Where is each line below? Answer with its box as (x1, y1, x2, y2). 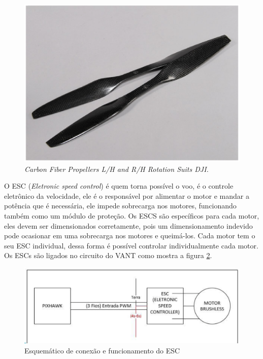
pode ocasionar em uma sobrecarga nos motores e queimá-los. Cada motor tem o (4, 230, 255, 241)
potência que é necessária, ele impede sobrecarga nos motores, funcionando (4, 200, 237, 211)
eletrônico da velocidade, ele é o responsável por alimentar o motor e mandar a (4, 190, 249, 201)
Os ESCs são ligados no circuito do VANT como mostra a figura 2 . (4, 250, 212, 261)
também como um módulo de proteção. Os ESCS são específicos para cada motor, (4, 210, 259, 221)
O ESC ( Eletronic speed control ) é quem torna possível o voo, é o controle (4, 181, 234, 191)
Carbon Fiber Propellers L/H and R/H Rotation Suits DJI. (24, 163, 209, 174)
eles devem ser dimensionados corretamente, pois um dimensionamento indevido (4, 220, 253, 231)
